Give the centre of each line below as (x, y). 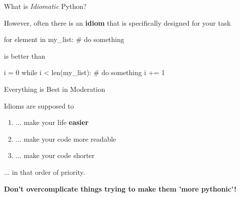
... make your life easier (52, 122)
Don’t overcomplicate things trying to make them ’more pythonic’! (120, 188)
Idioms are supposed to (39, 105)
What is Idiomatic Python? (45, 6)
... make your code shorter (55, 155)
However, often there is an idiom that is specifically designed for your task (117, 22)
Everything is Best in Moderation (55, 89)
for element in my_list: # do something (64, 39)
